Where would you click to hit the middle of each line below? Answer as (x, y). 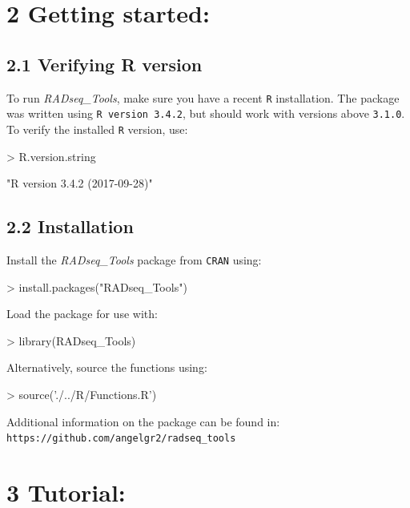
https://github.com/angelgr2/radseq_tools (121, 439)
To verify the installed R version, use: (97, 129)
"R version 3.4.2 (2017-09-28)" (80, 183)
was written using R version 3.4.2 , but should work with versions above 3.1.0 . (206, 113)
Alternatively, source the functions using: (107, 367)
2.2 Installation (70, 226)
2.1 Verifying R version (105, 64)
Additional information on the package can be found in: (143, 421)
